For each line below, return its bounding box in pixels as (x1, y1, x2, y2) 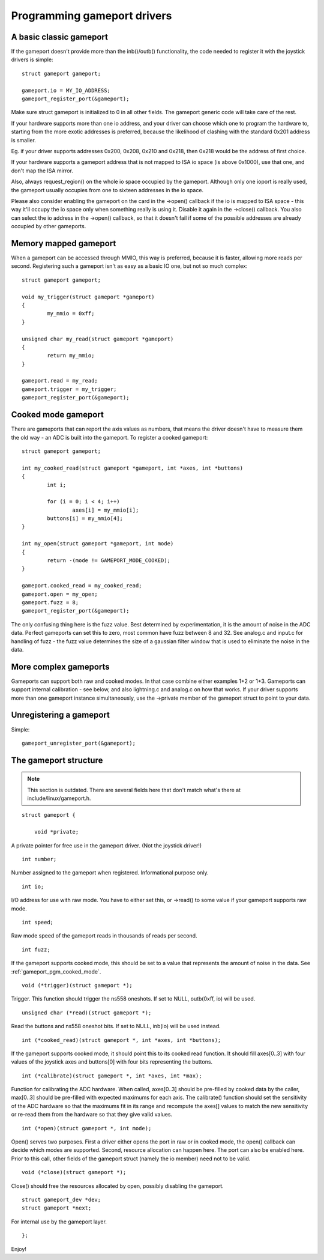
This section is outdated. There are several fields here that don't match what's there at (27, 786, 241, 793)
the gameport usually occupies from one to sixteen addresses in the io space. (11, 186, 204, 193)
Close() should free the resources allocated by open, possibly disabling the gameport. (11, 1182, 224, 1189)
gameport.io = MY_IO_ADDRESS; (22, 87, 111, 94)
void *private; (34, 829, 79, 835)
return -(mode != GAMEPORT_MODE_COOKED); (47, 557, 171, 564)
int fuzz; (22, 946, 50, 953)
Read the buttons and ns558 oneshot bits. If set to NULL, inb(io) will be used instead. (11, 1023, 221, 1030)
